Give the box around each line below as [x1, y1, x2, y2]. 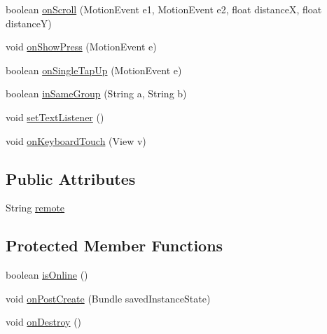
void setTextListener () [6, 109, 104, 124]
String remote [6, 200, 65, 215]
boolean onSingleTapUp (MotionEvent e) [6, 62, 182, 77]
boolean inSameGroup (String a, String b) [6, 86, 187, 101]
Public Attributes [6, 167, 136, 189]
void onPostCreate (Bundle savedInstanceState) [6, 291, 211, 305]
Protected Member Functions [6, 235, 223, 256]
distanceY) [6, 15, 52, 30]
